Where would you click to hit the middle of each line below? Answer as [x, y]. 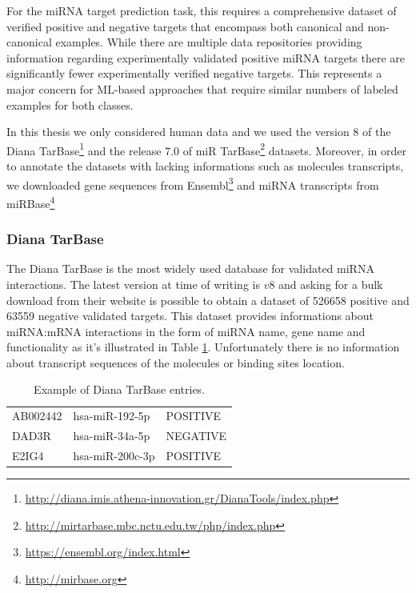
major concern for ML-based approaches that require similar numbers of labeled [202, 88]
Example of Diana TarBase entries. [120, 389]
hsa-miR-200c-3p [114, 455]
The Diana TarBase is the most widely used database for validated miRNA [190, 268]
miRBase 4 [31, 202]
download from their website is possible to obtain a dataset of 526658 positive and [208, 300]
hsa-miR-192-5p [112, 416]
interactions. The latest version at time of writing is [133, 284]
